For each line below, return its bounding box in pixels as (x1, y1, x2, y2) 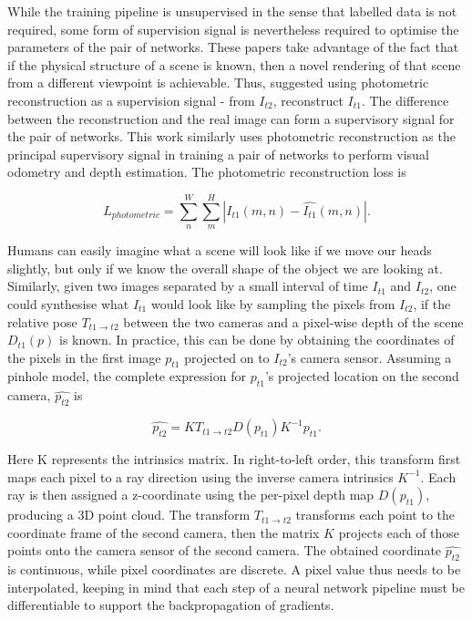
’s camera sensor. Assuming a (287, 347, 452, 367)
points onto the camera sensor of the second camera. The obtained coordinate (7, 541, 442, 560)
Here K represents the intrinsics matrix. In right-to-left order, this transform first (7, 449, 461, 469)
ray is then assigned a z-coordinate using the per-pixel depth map (7, 485, 375, 504)
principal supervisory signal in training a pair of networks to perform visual (7, 144, 429, 163)
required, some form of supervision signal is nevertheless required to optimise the (7, 19, 459, 38)
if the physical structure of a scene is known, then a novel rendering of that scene (7, 55, 461, 74)
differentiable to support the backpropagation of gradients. (7, 595, 334, 615)
